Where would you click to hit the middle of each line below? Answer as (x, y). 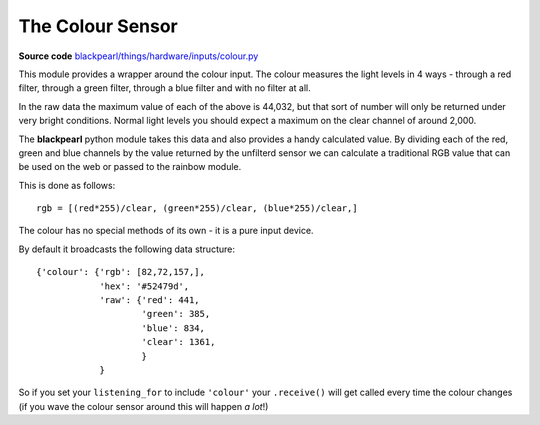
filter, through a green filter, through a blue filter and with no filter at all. (165, 88)
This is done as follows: (67, 185)
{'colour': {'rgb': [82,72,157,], (120, 272)
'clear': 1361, (178, 342)
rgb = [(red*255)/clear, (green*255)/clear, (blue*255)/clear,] (197, 208)
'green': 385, (176, 314)
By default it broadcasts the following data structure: (126, 249)
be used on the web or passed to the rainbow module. (130, 167)
